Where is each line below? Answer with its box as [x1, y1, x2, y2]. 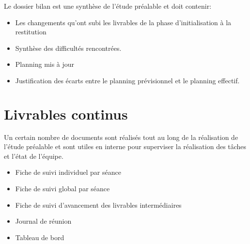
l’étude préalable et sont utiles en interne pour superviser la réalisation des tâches [4, 141, 247, 152]
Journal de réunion [15, 216, 72, 226]
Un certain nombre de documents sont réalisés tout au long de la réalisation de [4, 132, 238, 142]
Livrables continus [4, 104, 128, 123]
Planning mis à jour [15, 59, 75, 69]
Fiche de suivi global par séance [15, 183, 110, 194]
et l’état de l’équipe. [4, 151, 63, 161]
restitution [15, 27, 47, 37]
